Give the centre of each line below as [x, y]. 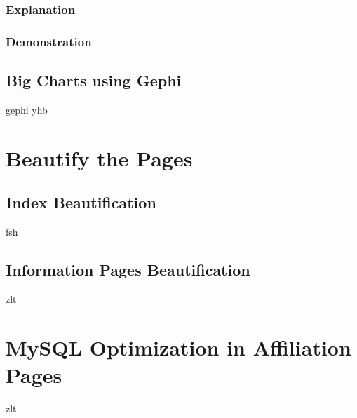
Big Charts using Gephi [94, 80]
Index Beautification [81, 202]
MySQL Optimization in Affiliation [178, 347]
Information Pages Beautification [128, 270]
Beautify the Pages [99, 157]
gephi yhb [27, 109]
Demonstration [49, 41]
